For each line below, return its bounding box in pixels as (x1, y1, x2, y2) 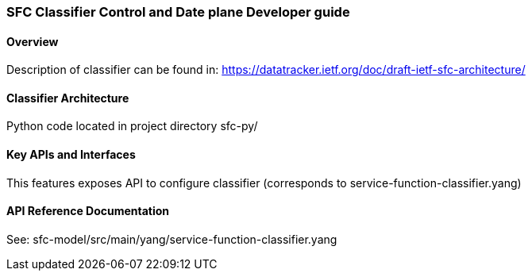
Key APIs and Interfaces (6, 148, 136, 162)
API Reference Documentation (6, 204, 170, 218)
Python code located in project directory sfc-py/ (6, 119, 258, 133)
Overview (6, 34, 59, 48)
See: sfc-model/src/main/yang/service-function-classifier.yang (6, 232, 337, 246)
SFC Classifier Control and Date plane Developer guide (6, 4, 350, 20)
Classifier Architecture (6, 90, 129, 105)
